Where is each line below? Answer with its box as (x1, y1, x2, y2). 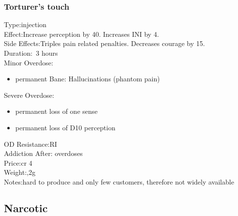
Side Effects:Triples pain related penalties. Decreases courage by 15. (4, 38, 205, 48)
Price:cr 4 (4, 157, 32, 168)
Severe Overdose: (4, 90, 54, 100)
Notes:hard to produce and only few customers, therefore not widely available (4, 176, 234, 186)
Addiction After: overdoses (4, 148, 83, 158)
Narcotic (4, 200, 48, 215)
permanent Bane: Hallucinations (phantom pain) (15, 74, 160, 84)
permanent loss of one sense (15, 106, 98, 116)
